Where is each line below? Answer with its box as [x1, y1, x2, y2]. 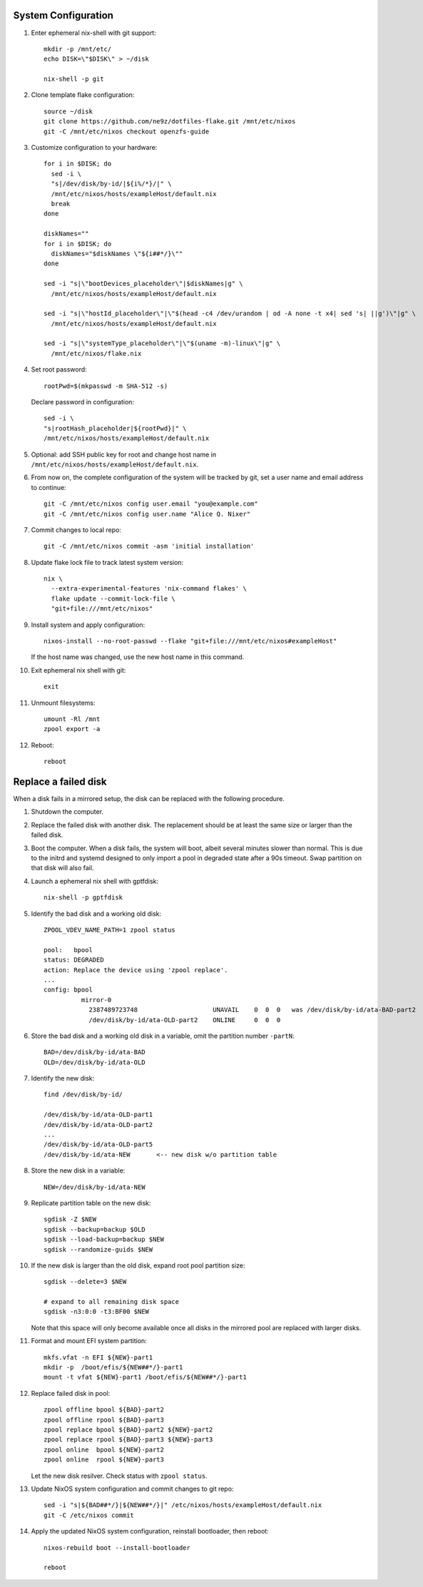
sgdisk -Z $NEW [44, 1215, 97, 1223]
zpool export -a [44, 725, 101, 733]
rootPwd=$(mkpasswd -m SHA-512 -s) [44, 382, 168, 390]
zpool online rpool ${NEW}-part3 [44, 1456, 164, 1464]
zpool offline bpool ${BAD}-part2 [44, 1406, 164, 1414]
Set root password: [31, 365, 87, 374]
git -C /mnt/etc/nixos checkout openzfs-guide [44, 127, 210, 136]
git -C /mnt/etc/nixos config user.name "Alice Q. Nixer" [44, 510, 251, 518]
